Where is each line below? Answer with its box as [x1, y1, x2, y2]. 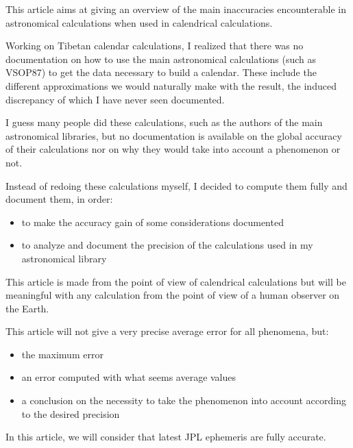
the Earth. [5, 301, 49, 315]
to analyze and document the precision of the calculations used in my [21, 238, 313, 252]
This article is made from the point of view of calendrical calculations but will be [5, 274, 346, 288]
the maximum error [21, 347, 104, 361]
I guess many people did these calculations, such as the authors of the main [5, 115, 323, 129]
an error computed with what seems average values [21, 370, 236, 384]
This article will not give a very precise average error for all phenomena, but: [5, 324, 329, 338]
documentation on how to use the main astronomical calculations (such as [5, 51, 317, 66]
